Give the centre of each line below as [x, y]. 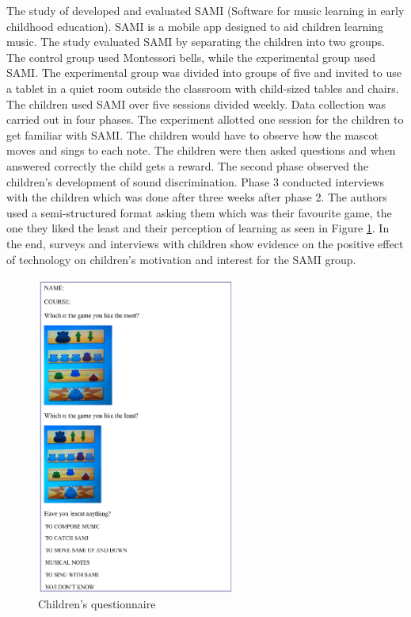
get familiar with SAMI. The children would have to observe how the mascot [193, 134]
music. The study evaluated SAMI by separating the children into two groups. [196, 42]
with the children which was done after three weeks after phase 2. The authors [197, 197]
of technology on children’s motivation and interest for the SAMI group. [181, 259]
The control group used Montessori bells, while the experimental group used [191, 57]
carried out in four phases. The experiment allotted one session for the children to [205, 119]
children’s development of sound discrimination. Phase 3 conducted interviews [196, 181]
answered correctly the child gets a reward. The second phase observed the [188, 165]
